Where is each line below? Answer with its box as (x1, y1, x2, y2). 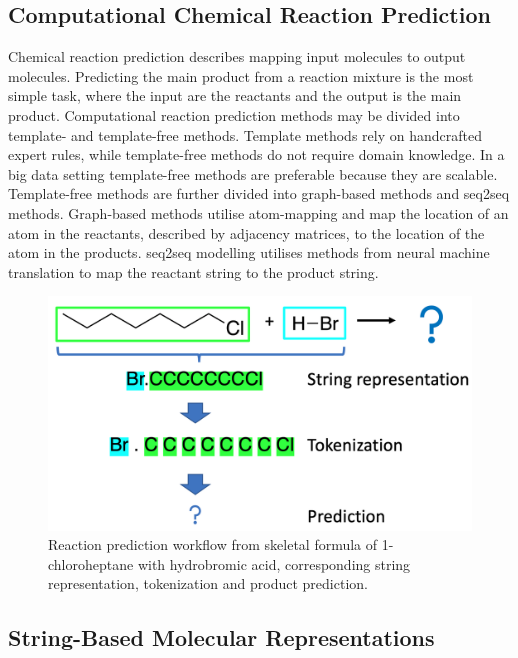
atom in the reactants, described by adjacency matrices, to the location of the (8, 222, 485, 243)
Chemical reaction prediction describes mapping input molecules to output (8, 46, 466, 67)
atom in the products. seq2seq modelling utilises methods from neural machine (8, 242, 490, 263)
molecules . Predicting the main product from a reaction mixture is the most (8, 65, 474, 86)
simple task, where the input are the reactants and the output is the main (8, 85, 462, 106)
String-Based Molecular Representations (8, 622, 435, 653)
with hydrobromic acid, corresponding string (137, 553, 411, 574)
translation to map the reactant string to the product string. (8, 261, 379, 282)
